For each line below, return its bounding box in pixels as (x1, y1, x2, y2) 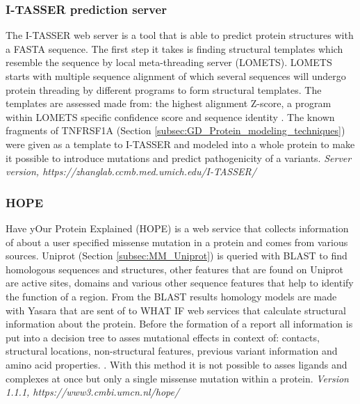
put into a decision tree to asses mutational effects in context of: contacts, (6, 330, 320, 344)
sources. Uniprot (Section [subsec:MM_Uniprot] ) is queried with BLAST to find (6, 248, 347, 263)
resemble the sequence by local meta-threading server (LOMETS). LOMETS (6, 55, 332, 70)
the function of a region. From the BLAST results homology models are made (6, 289, 337, 303)
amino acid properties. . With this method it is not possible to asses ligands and (6, 357, 347, 371)
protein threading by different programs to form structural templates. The (6, 82, 322, 97)
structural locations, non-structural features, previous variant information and (6, 344, 338, 358)
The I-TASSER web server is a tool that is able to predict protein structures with (6, 28, 354, 42)
